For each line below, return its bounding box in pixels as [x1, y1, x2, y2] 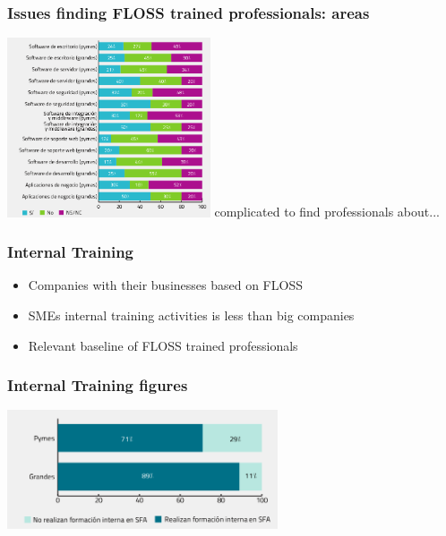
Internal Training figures [7, 374, 188, 396]
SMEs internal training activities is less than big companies [28, 305, 355, 324]
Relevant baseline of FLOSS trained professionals [28, 336, 298, 354]
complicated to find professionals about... [214, 202, 440, 221]
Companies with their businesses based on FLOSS [28, 276, 303, 294]
